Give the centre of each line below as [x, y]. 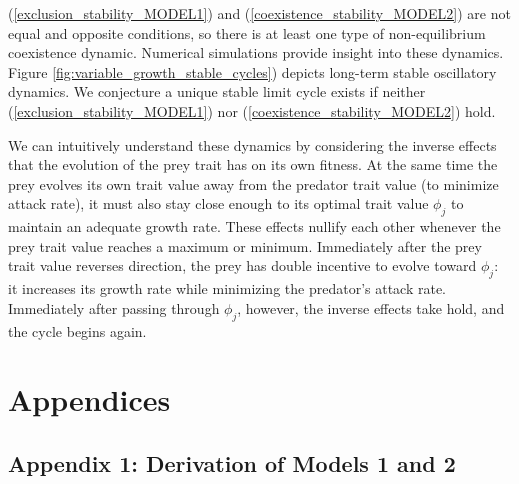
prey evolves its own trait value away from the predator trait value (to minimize [253, 183]
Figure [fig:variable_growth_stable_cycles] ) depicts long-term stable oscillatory [252, 71]
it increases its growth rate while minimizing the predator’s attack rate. [227, 288]
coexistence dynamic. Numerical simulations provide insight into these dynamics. [256, 52]
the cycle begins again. [77, 330]
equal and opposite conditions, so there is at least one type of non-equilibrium [247, 32]
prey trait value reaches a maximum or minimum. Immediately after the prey [245, 245]
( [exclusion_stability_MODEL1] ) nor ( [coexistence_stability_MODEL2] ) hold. [252, 110]
